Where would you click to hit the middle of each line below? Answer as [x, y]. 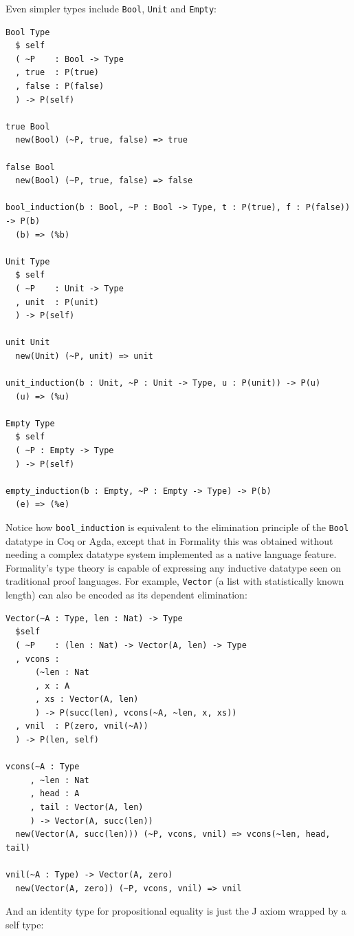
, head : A [55, 794]
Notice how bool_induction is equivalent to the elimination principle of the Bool [177, 527]
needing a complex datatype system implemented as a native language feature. [171, 554]
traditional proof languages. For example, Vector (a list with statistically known [175, 581]
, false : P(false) [60, 86]
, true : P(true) [57, 73]
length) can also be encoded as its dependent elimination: [126, 595]
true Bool [28, 126]
